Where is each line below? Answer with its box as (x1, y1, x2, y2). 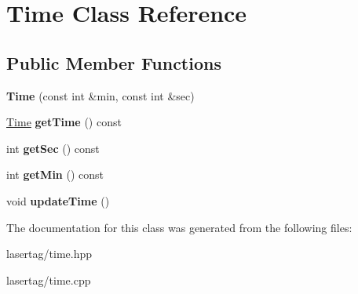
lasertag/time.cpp (6, 271, 91, 288)
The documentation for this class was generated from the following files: (6, 219, 353, 235)
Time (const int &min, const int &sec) (6, 87, 195, 103)
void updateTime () (6, 192, 110, 209)
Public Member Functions (6, 50, 221, 74)
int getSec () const (6, 140, 100, 156)
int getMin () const (6, 166, 104, 183)
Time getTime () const (6, 114, 122, 130)
